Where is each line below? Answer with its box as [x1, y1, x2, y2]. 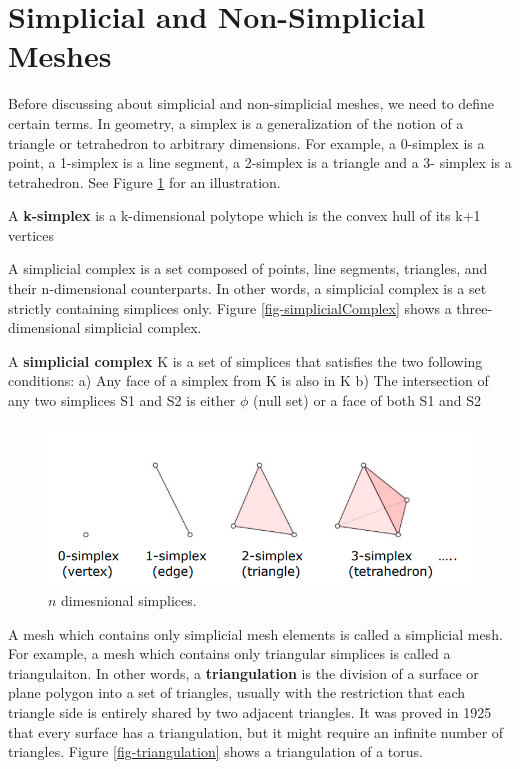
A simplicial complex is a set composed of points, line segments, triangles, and [8, 258, 488, 279]
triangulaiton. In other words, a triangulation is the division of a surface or [8, 662, 479, 683]
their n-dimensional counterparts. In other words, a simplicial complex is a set [8, 278, 487, 299]
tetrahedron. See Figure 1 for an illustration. [8, 171, 281, 192]
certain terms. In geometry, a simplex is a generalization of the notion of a [8, 112, 464, 133]
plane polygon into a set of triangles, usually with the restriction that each [8, 682, 466, 703]
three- [456, 297, 493, 318]
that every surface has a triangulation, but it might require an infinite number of [8, 721, 504, 742]
